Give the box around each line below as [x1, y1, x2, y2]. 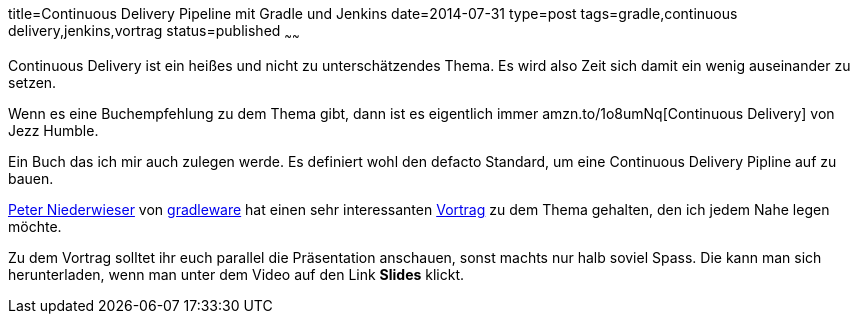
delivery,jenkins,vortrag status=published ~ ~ [8, 22, 300, 43]
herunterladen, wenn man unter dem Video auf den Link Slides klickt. [8, 265, 465, 283]
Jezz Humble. [8, 121, 99, 139]
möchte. [8, 217, 62, 235]
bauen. [8, 169, 54, 187]
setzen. [8, 73, 57, 91]
